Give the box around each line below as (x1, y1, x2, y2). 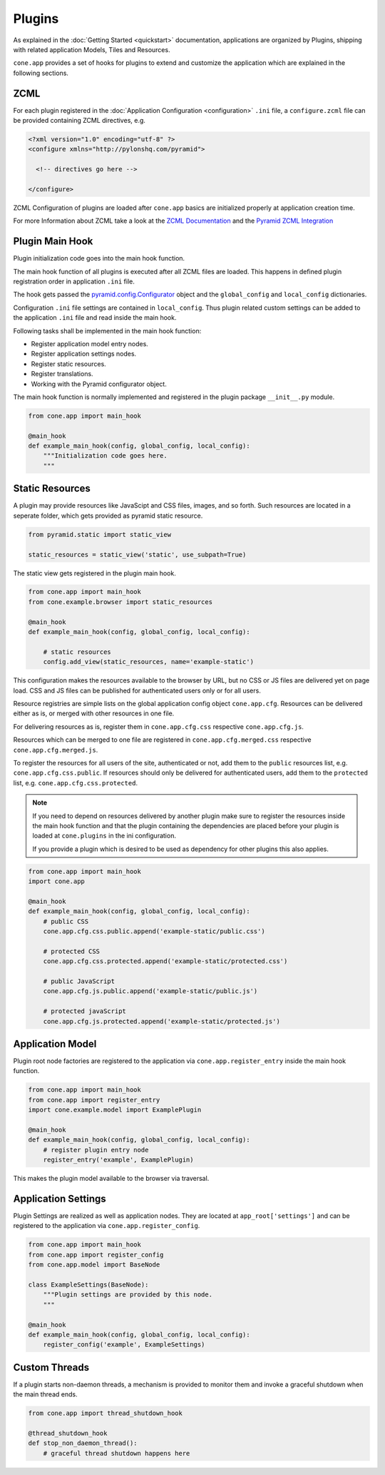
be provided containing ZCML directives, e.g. (13, 116, 146, 125)
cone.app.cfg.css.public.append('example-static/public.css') (43, 927, 265, 935)
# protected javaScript (43, 1007, 126, 1015)
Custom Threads (13, 1361, 89, 1374)
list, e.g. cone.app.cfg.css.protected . (13, 778, 138, 787)
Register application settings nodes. (31, 350, 137, 358)
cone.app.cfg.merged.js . (13, 745, 98, 754)
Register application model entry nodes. (31, 339, 149, 348)
